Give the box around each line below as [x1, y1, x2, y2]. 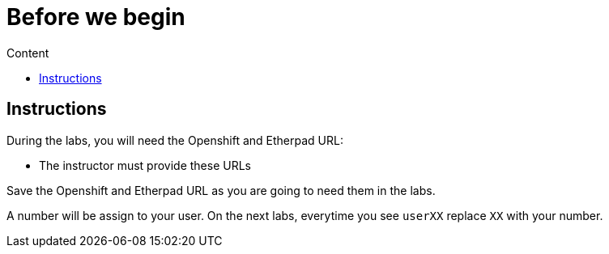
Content [6, 45, 49, 60]
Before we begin [6, 3, 185, 31]
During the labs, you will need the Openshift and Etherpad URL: [6, 133, 343, 147]
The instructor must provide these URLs [39, 158, 251, 172]
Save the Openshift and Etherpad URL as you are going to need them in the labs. [6, 183, 436, 197]
